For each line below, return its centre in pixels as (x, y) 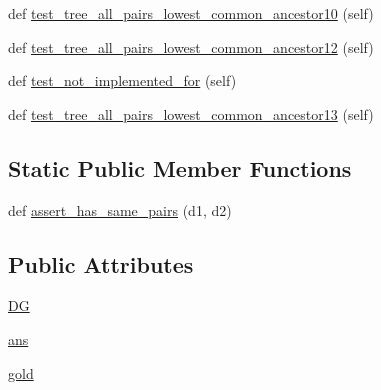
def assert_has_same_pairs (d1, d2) (120, 209)
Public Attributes (101, 263)
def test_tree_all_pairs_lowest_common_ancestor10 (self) (191, 13)
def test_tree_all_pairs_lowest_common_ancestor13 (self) (191, 113)
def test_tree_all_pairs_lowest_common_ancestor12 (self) (191, 46)
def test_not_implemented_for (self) (122, 80)
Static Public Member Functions (180, 167)
